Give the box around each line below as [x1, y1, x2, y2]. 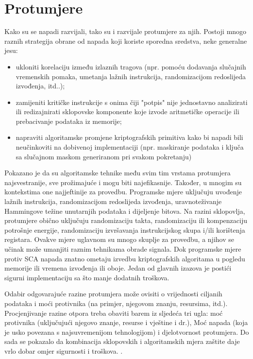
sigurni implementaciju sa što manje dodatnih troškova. [4, 272, 169, 282]
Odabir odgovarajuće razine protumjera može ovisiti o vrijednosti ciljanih [4, 289, 222, 299]
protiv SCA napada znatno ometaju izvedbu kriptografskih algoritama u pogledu [4, 253, 245, 263]
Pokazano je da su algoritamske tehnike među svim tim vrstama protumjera [4, 168, 231, 178]
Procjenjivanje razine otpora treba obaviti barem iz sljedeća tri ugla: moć [4, 308, 223, 318]
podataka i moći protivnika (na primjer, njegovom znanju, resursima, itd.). [4, 298, 228, 308]
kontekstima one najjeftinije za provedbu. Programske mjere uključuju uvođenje [4, 187, 242, 197]
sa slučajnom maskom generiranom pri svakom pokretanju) [16, 151, 192, 161]
